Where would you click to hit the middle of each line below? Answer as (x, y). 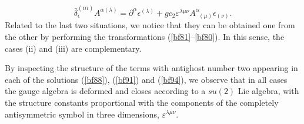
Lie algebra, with (268, 91)
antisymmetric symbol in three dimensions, (82, 114)
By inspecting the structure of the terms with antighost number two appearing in (151, 68)
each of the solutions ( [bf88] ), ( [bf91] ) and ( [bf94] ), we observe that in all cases (146, 79)
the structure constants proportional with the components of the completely (142, 102)
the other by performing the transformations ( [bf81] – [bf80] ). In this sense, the (145, 36)
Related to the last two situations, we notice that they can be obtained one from (150, 25)
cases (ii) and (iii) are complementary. (73, 48)
